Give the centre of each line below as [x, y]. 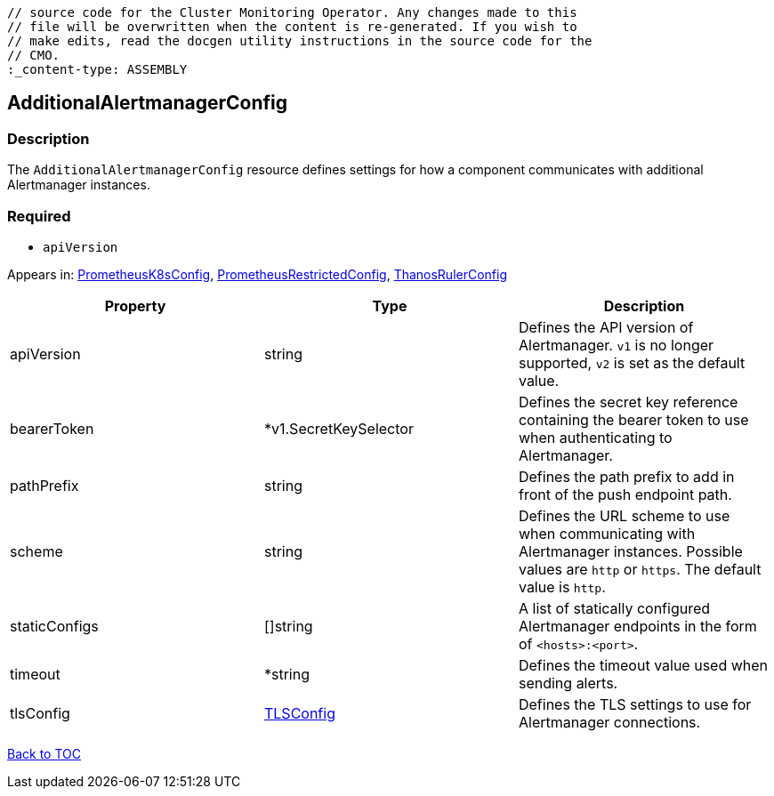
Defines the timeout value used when [643, 665]
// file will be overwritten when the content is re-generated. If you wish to [292, 27]
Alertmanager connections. [609, 722]
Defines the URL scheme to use [624, 515]
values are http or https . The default [640, 569]
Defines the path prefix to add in [626, 476]
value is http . [562, 587]
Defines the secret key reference [628, 402]
